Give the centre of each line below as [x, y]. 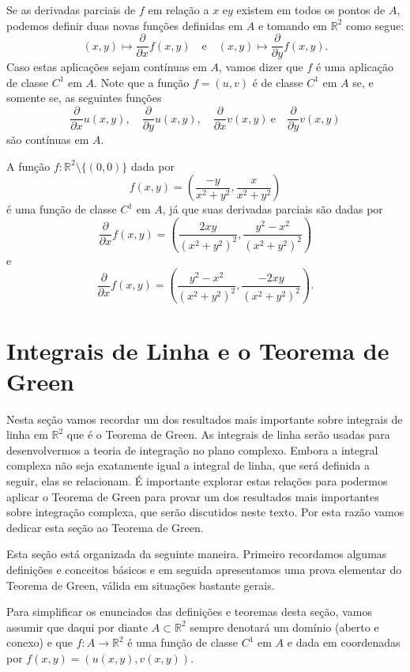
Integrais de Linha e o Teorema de [198, 350]
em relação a [179, 9]
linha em [27, 434]
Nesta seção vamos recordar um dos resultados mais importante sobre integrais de [205, 419]
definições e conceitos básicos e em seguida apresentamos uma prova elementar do [204, 569]
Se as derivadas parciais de [71, 9]
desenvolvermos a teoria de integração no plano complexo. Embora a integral [192, 449]
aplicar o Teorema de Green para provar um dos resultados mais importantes [193, 496]
